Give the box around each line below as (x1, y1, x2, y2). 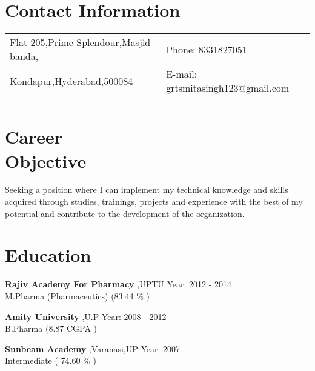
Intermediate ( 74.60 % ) (5, 354, 96, 367)
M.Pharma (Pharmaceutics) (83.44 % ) (5, 289, 150, 302)
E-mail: (166, 67, 197, 81)
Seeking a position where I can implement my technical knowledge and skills (5, 183, 288, 196)
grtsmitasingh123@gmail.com (166, 81, 290, 95)
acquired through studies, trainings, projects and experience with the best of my (5, 195, 303, 208)
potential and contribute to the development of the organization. (5, 207, 245, 219)
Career (5, 124, 62, 149)
